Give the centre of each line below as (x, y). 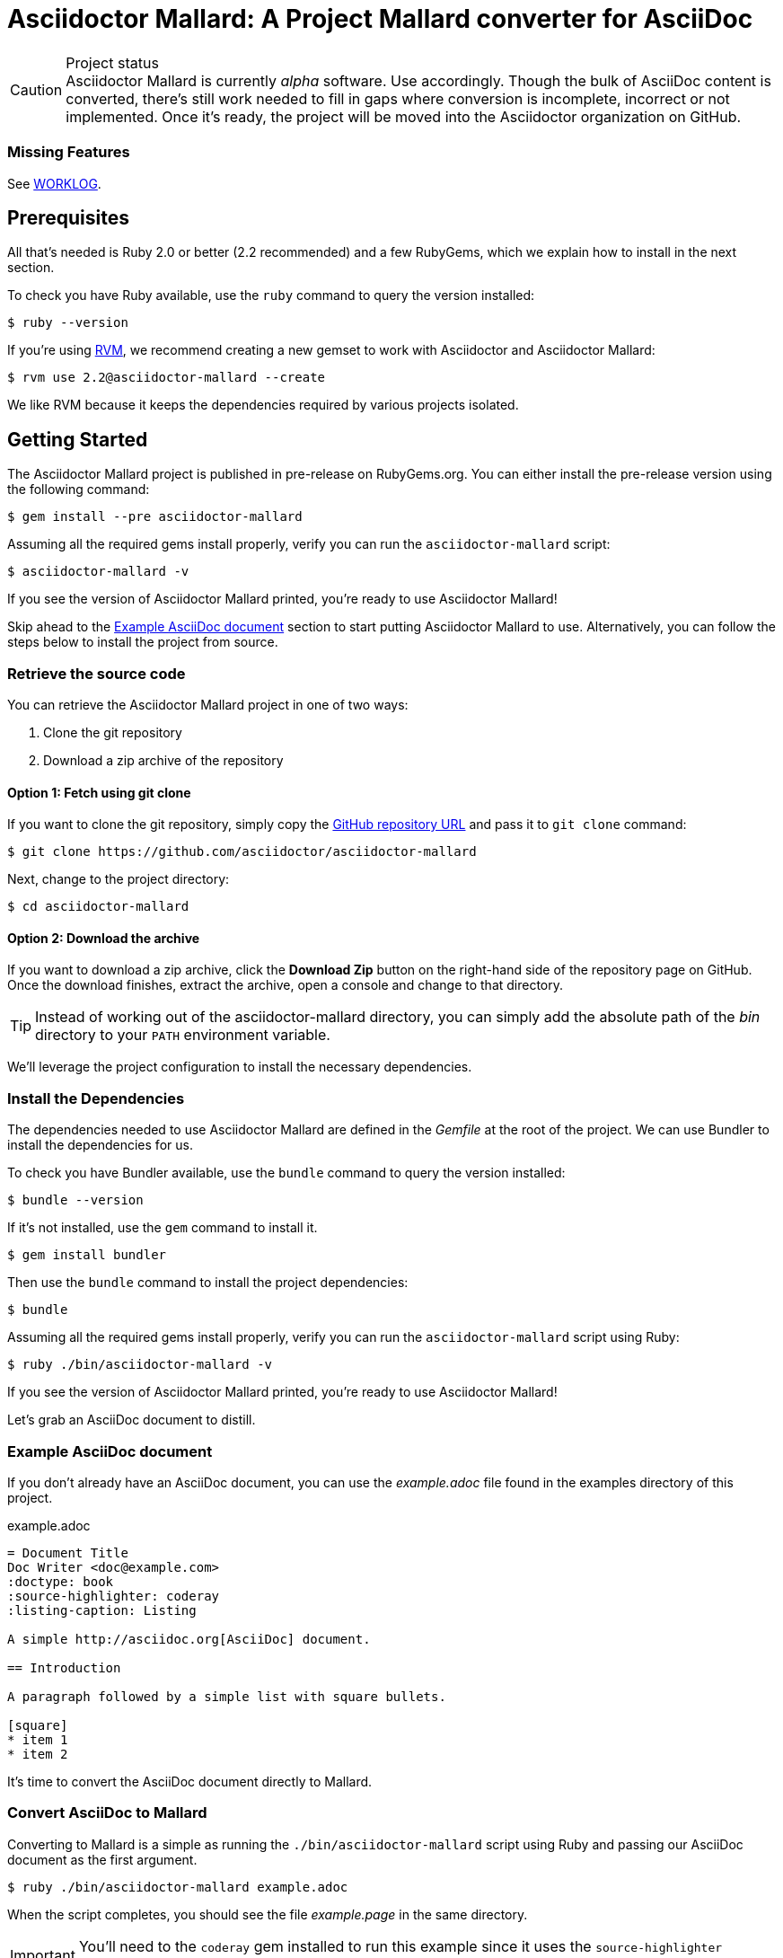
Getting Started (78, 439)
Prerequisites (68, 217)
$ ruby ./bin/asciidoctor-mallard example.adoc (178, 1887)
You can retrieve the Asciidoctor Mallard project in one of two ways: (208, 704)
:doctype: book (61, 1581)
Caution (36, 89)
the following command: (79, 489)
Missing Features (69, 152)
